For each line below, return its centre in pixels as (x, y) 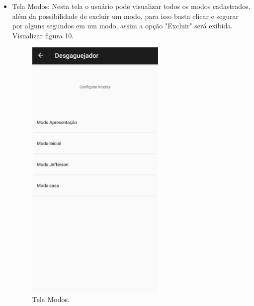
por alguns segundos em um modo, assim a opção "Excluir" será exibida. (123, 26)
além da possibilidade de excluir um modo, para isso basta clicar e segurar (126, 16)
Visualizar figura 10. (43, 35)
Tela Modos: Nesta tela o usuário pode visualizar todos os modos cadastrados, (131, 6)
